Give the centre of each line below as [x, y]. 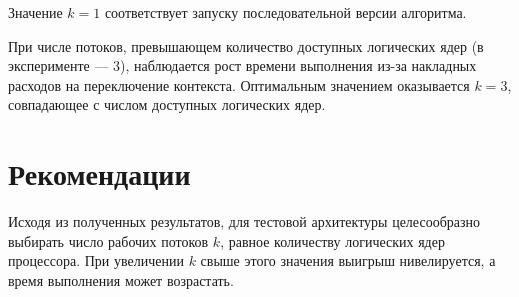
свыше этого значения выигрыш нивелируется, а [348, 260]
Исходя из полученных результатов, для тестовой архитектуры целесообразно [244, 221]
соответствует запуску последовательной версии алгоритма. [285, 12]
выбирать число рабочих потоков [108, 240]
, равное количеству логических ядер [332, 240]
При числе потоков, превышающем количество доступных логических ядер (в [246, 45]
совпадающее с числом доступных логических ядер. [167, 104]
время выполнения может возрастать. [121, 279]
